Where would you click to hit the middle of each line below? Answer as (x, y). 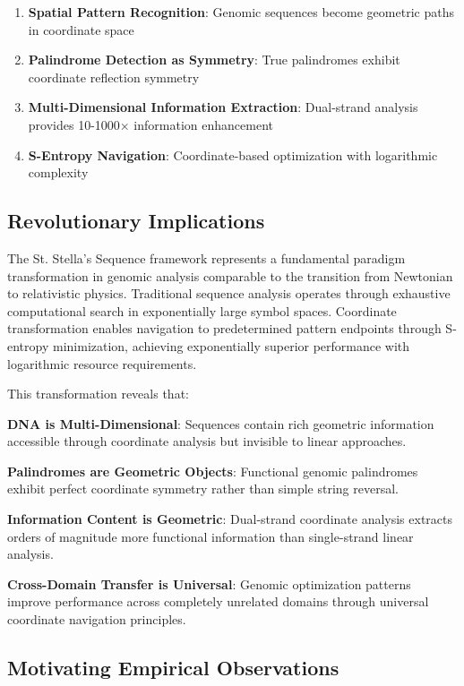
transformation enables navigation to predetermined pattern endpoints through (224, 328)
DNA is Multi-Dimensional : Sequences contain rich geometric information (221, 423)
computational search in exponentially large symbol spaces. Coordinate (202, 310)
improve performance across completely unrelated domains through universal (218, 601)
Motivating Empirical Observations (173, 668)
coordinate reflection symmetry (114, 77)
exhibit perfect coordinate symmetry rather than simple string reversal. (203, 489)
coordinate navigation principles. (97, 619)
